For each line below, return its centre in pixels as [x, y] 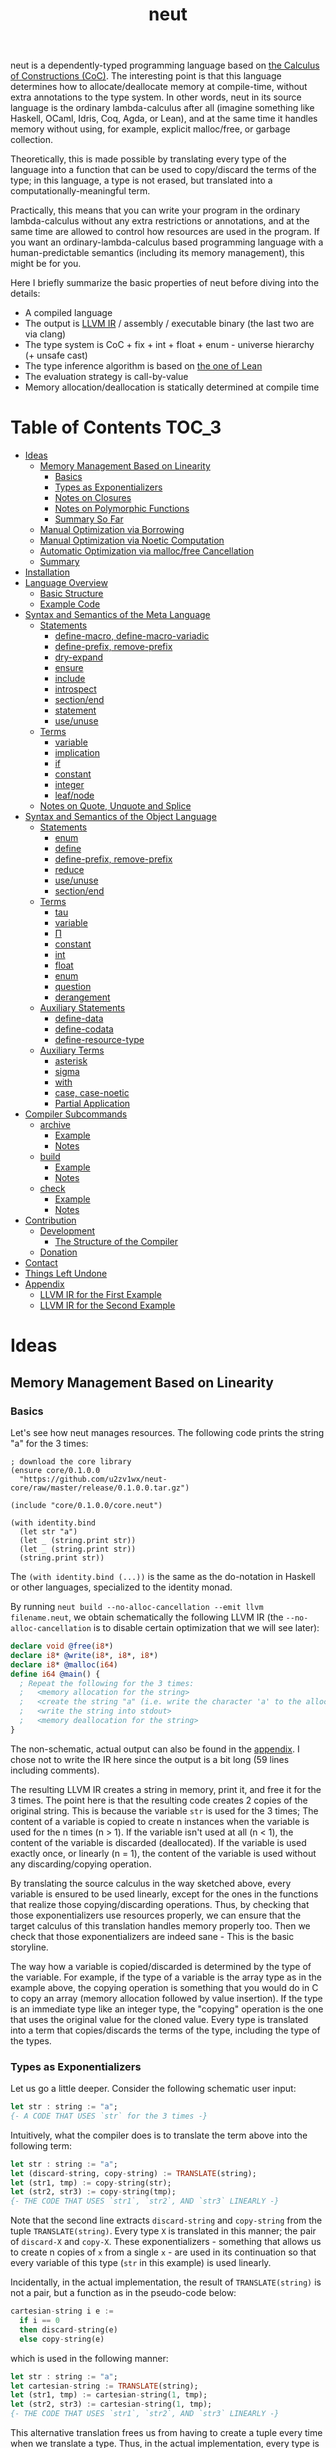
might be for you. [46, 264]
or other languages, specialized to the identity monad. [121, 1587]
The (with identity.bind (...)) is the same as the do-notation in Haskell [163, 1576]
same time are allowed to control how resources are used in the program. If [165, 232]
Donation [58, 1252]
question [73, 987]
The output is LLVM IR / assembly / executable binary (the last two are [169, 324]
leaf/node [74, 795]
